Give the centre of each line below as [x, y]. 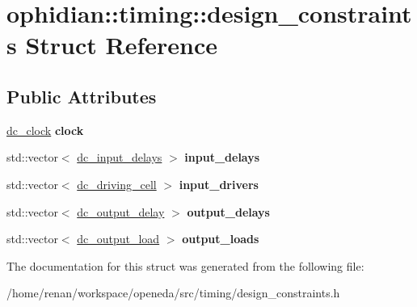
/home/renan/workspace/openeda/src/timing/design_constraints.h [173, 293]
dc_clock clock [45, 130]
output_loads [221, 239]
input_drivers [219, 184]
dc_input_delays [120, 157]
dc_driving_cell [117, 184]
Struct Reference [122, 45]
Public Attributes [82, 96]
